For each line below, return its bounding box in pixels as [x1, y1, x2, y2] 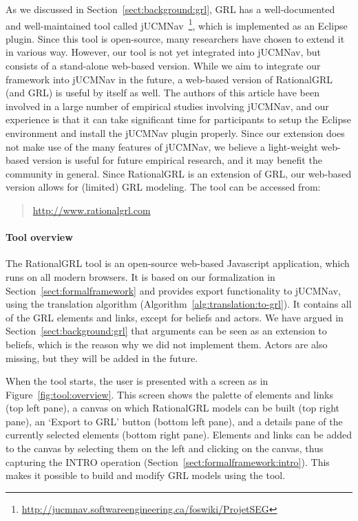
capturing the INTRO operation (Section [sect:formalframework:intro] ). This [6, 454, 330, 469]
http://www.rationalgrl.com [32, 202, 151, 217]
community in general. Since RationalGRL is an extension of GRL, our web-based [6, 166, 352, 180]
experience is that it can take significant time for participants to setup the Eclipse [6, 112, 351, 127]
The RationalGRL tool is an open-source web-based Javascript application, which [6, 256, 350, 270]
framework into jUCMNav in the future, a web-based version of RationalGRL [6, 72, 333, 86]
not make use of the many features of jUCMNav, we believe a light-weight [6, 139, 318, 153]
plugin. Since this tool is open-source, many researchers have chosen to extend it [6, 31, 345, 45]
